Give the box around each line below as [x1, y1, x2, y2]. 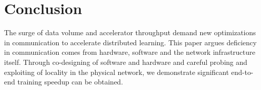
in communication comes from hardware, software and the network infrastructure [4, 47, 255, 57]
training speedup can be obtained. [17, 76, 123, 87]
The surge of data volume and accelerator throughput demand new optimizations [4, 27, 256, 38]
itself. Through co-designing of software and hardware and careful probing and [4, 56, 247, 67]
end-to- [231, 66, 253, 77]
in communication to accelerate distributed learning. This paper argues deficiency [4, 37, 257, 47]
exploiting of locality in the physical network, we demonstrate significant [4, 66, 229, 77]
